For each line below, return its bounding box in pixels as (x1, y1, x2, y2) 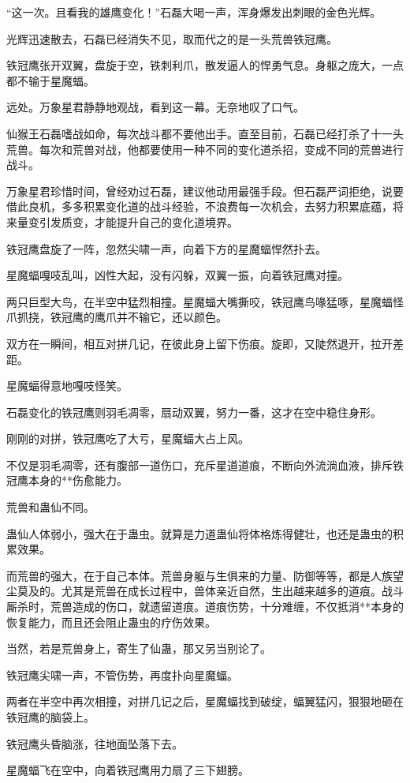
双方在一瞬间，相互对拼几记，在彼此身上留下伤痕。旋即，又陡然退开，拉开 (6, 335, 393, 351)
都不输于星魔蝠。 (6, 72, 95, 88)
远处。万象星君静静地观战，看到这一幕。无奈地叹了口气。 (6, 99, 304, 115)
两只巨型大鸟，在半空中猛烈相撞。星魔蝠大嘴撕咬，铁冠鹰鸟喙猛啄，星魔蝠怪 (6, 293, 404, 309)
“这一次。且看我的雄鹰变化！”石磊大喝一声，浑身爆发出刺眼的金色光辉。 (6, 4, 382, 20)
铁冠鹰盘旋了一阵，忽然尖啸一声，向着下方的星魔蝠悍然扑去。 (6, 240, 326, 257)
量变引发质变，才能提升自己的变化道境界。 (17, 213, 238, 230)
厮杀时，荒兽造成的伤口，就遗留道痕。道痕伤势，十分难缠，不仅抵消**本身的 (6, 598, 404, 615)
